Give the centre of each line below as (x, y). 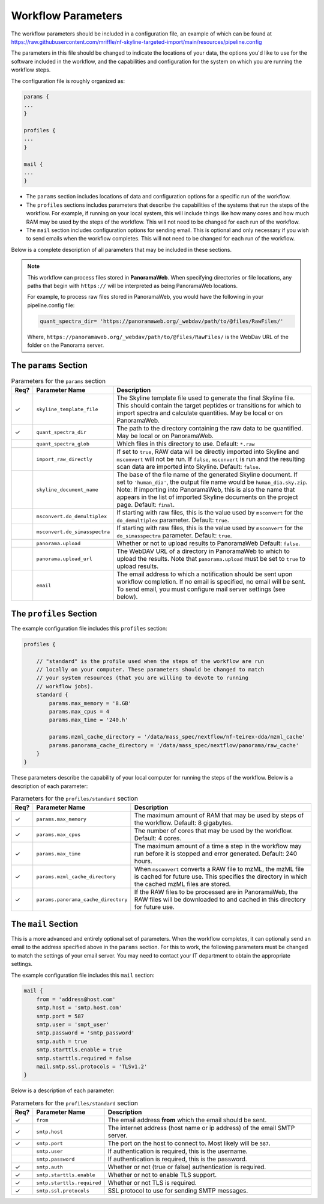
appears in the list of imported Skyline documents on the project (207, 497)
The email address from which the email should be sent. (187, 1120)
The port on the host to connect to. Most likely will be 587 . (189, 1143)
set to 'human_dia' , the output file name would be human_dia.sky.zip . (212, 482)
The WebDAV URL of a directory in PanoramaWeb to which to (203, 551)
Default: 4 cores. (158, 839)
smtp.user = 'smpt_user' (73, 1025)
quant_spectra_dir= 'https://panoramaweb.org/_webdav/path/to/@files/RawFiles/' (162, 321)
